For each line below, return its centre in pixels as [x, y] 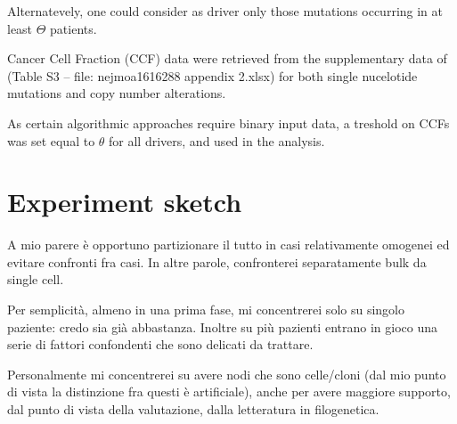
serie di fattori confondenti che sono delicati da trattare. [160, 344]
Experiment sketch [125, 202]
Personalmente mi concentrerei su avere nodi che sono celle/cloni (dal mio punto [227, 374]
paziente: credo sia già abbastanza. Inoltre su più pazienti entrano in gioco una [222, 326]
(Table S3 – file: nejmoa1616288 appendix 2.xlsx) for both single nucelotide [212, 75]
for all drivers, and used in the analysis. [217, 140]
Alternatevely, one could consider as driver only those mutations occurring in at [225, 11]
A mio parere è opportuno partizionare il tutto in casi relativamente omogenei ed [228, 245]
